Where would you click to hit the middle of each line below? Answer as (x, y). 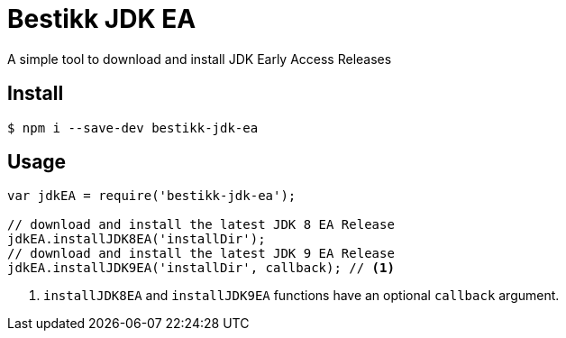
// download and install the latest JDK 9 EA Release (201, 254)
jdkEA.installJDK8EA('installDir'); (137, 239)
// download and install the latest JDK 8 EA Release (201, 225)
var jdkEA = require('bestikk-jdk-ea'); (152, 196)
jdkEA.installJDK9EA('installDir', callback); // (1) (201, 268)
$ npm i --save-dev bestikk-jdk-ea (133, 128)
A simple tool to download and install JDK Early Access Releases (200, 59)
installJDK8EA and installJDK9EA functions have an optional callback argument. (301, 296)
